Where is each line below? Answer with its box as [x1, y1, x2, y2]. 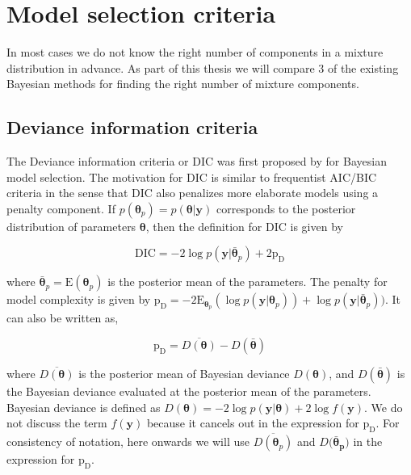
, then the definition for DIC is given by [145, 217, 343, 234]
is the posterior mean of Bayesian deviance [78, 365, 290, 382]
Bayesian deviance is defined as [6, 398, 161, 415]
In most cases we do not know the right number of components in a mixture [6, 44, 384, 61]
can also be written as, [6, 309, 119, 326]
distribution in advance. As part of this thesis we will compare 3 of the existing [6, 59, 399, 76]
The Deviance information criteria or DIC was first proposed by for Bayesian [6, 153, 387, 170]
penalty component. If [6, 200, 115, 216]
